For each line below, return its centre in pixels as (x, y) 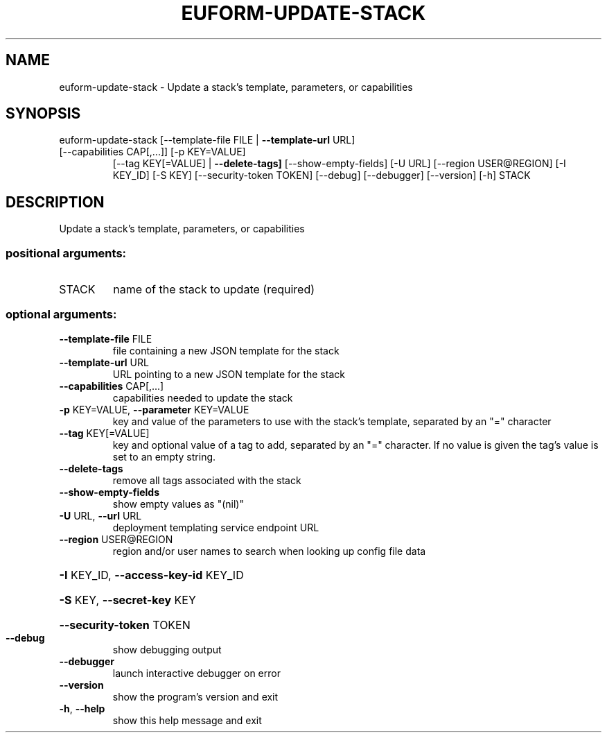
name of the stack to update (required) (214, 290)
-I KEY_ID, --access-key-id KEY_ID (151, 575)
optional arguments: (61, 315)
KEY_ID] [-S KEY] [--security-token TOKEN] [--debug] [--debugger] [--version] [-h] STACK (322, 175)
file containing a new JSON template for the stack (226, 350)
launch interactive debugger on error (196, 673)
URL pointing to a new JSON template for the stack (229, 374)
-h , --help (82, 708)
